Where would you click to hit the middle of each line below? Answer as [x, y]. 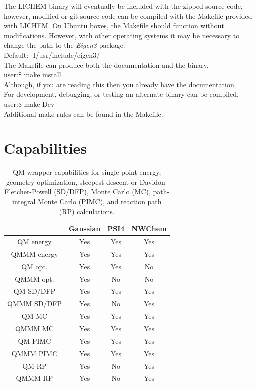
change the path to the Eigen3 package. [65, 45]
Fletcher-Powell [28, 192]
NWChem [149, 228]
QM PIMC [35, 340]
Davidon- [153, 182]
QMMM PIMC [35, 353]
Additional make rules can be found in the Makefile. [84, 114]
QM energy [35, 241]
